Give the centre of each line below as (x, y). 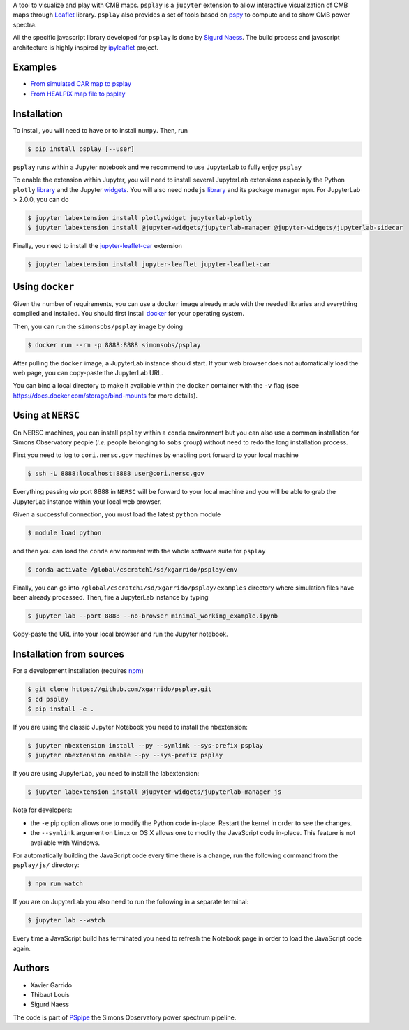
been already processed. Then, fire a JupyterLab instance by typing (111, 597)
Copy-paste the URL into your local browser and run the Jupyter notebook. (120, 634)
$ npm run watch (55, 884)
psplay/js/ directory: (46, 865)
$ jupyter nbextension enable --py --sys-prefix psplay (125, 755)
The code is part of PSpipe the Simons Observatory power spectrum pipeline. (125, 1017)
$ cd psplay (48, 699)
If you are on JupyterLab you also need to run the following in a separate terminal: (131, 902)
